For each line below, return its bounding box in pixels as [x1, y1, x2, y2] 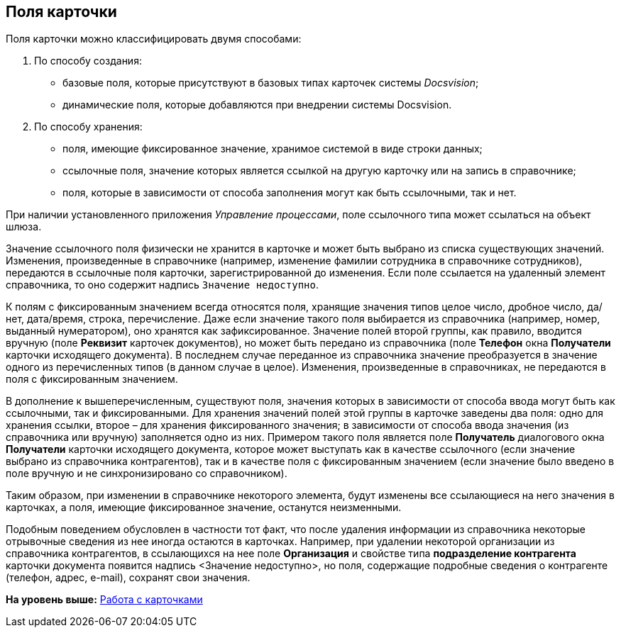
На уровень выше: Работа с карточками [6, 593, 203, 606]
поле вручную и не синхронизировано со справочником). [6, 467, 287, 480]
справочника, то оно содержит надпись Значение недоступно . [6, 279, 319, 291]
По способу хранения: [34, 121, 143, 133]
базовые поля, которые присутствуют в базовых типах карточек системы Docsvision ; [62, 77, 479, 89]
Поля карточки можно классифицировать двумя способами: [6, 33, 302, 45]
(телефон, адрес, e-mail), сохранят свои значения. [6, 571, 251, 584]
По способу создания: [34, 55, 142, 67]
